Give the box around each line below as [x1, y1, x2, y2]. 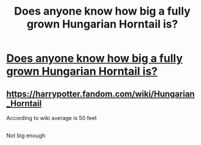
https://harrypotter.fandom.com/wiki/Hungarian [6, 88, 195, 99]
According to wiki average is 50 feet [6, 115, 97, 121]
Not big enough [6, 132, 46, 140]
